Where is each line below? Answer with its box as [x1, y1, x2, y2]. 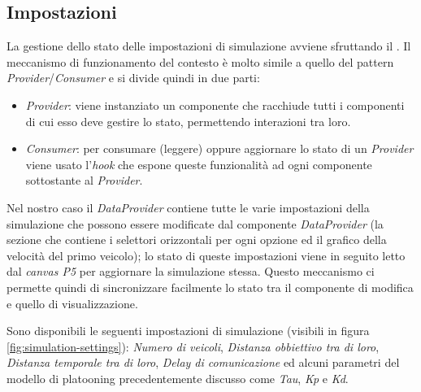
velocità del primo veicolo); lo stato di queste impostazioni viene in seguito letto [7, 246, 406, 264]
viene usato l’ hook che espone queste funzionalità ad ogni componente [25, 155, 372, 172]
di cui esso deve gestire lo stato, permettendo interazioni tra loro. [25, 112, 351, 129]
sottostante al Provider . [25, 172, 143, 189]
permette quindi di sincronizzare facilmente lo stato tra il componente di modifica [7, 278, 414, 295]
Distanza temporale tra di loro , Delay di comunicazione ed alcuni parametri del [7, 354, 400, 371]
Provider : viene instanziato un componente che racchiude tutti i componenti [25, 96, 405, 113]
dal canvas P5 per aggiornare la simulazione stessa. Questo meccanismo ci [7, 263, 375, 280]
